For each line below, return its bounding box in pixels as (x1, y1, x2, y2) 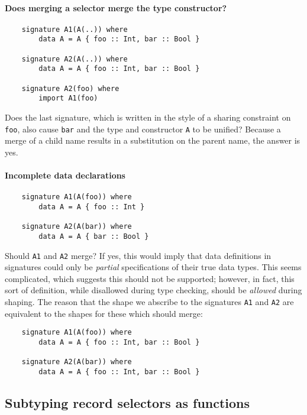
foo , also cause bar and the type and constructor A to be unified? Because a (5, 122, 281, 135)
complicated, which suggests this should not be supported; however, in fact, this (5, 272, 295, 284)
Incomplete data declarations (5, 169, 125, 181)
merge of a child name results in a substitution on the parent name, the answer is (5, 134, 300, 147)
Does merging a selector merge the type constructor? (5, 1, 227, 14)
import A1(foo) (38, 94, 98, 103)
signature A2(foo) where (21, 84, 119, 93)
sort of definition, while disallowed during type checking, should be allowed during (5, 284, 302, 296)
